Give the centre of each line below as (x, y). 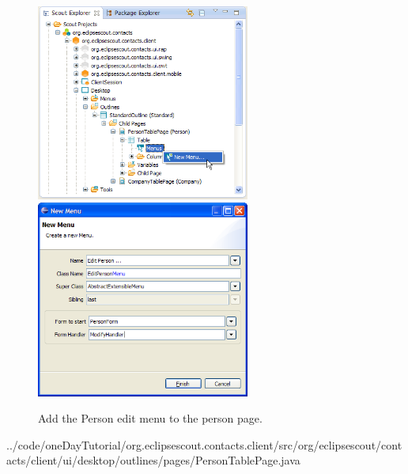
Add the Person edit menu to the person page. (150, 418)
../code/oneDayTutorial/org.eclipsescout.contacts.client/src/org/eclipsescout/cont (204, 444)
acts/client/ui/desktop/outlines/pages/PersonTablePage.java (153, 460)
